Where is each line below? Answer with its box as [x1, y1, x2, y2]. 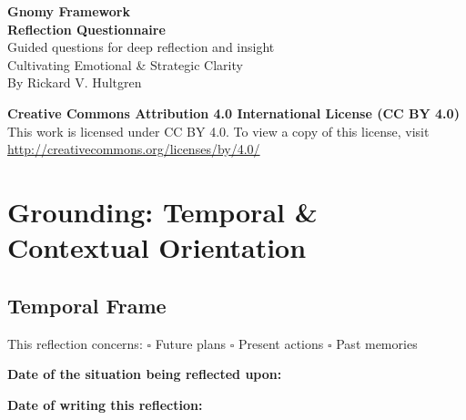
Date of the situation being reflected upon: [7, 364, 282, 384]
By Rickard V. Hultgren [7, 73, 142, 92]
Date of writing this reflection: [7, 394, 203, 414]
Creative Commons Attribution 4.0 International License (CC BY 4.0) [7, 103, 460, 122]
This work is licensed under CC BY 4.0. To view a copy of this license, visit [7, 121, 430, 140]
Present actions [238, 333, 324, 353]
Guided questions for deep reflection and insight [7, 37, 275, 56]
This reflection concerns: [7, 333, 143, 353]
